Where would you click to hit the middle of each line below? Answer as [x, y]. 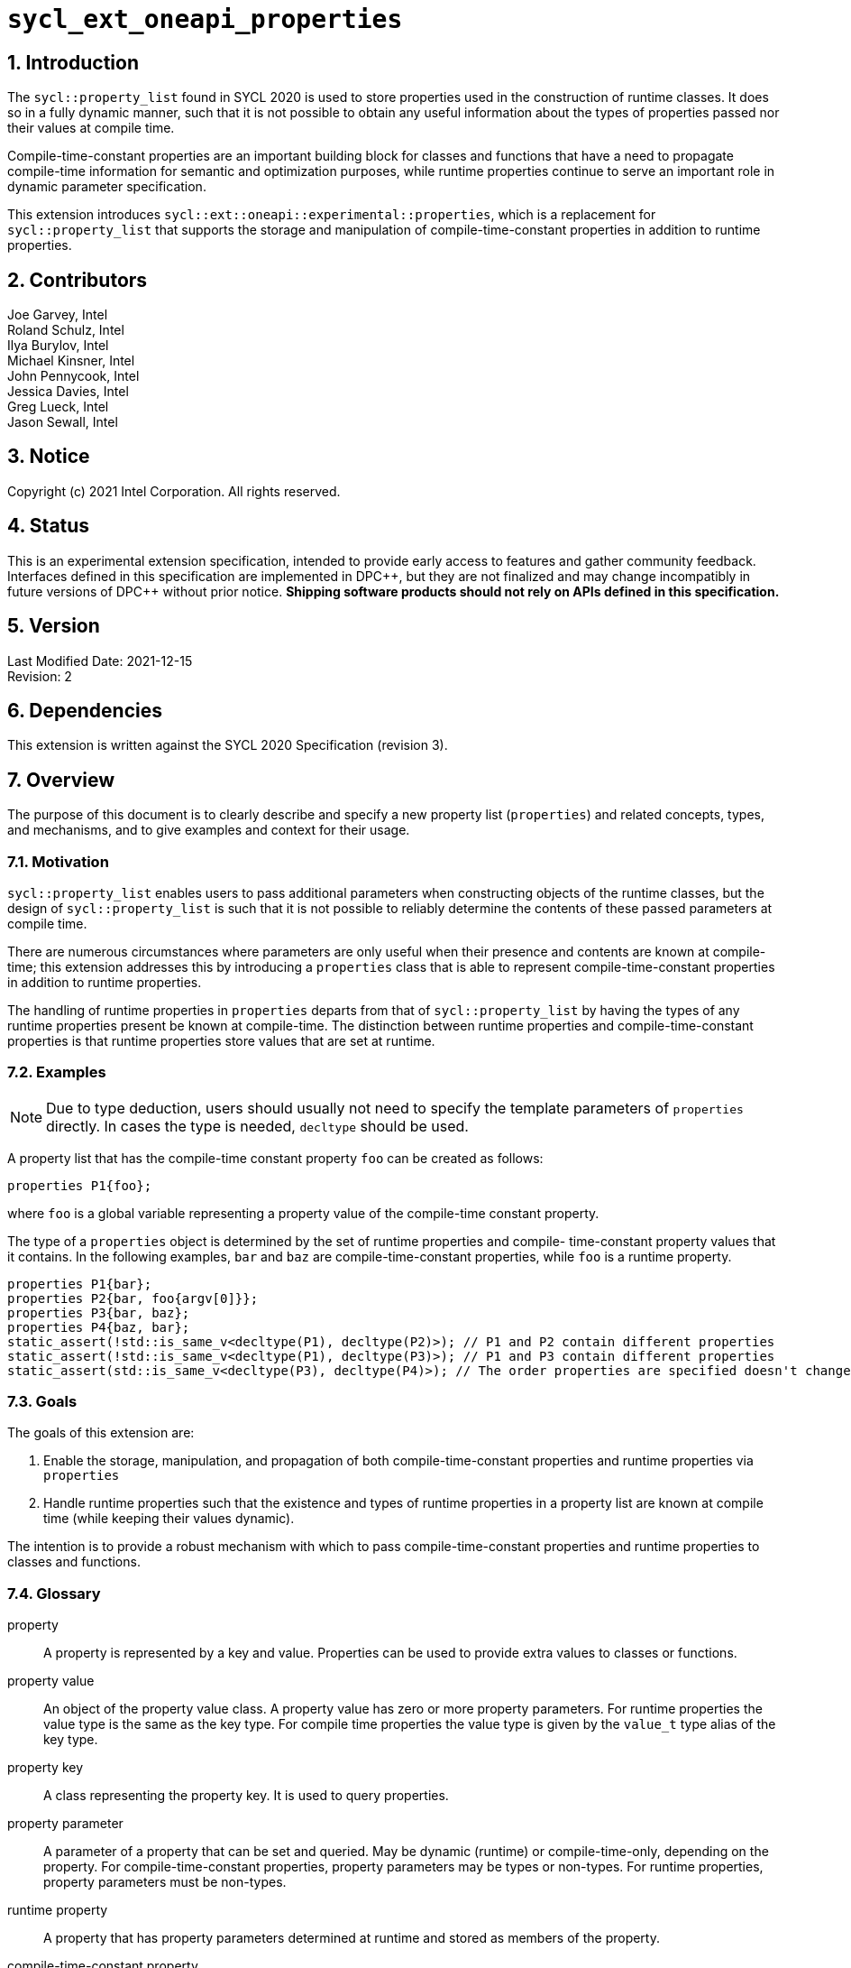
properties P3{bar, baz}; [99, 1312]
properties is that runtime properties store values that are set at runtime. [221, 1040]
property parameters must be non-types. [165, 1882]
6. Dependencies [85, 710]
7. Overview [61, 780]
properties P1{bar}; [80, 1284]
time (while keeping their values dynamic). [169, 1519]
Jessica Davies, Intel [68, 392]
